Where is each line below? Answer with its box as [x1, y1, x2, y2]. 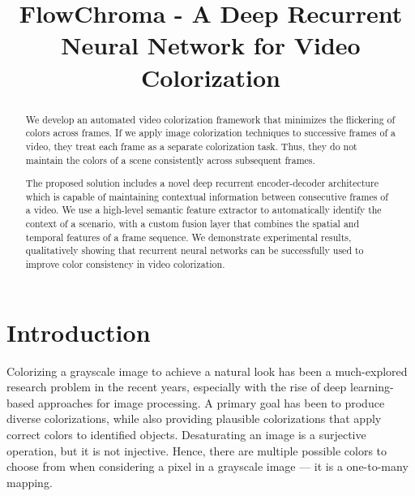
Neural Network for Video [61, 28, 361, 62]
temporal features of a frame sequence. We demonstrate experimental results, [25, 230, 352, 244]
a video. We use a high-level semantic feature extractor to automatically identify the [25, 203, 382, 217]
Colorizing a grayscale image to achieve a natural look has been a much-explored [6, 362, 408, 379]
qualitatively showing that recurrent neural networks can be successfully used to [25, 244, 364, 257]
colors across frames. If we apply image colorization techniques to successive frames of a [25, 126, 396, 140]
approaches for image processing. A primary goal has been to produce [37, 394, 385, 411]
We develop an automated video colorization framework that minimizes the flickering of [25, 112, 396, 126]
